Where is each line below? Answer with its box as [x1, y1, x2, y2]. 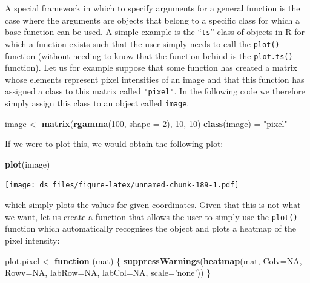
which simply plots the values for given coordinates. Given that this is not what [5, 198, 301, 211]
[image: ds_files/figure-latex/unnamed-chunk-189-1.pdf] [5, 181, 239, 190]
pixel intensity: [5, 233, 60, 246]
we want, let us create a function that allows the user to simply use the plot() [5, 210, 298, 223]
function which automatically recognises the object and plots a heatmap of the [5, 222, 296, 235]
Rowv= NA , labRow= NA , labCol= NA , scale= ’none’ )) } [5, 266, 211, 279]
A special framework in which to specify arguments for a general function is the [5, 2, 300, 14]
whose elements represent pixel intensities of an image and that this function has [5, 73, 305, 85]
